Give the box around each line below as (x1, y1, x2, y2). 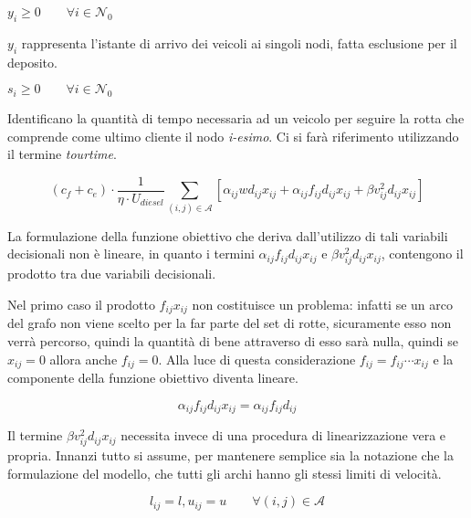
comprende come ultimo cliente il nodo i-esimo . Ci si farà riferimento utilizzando (7, 126, 459, 145)
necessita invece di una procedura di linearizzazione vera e (120, 426, 446, 445)
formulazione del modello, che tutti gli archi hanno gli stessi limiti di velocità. (7, 463, 442, 482)
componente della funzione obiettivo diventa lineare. (7, 368, 298, 386)
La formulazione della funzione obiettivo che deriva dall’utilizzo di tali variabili (7, 226, 448, 245)
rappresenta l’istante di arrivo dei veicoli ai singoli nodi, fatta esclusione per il (21, 33, 457, 52)
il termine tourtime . (7, 144, 117, 164)
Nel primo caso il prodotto (7, 294, 155, 313)
